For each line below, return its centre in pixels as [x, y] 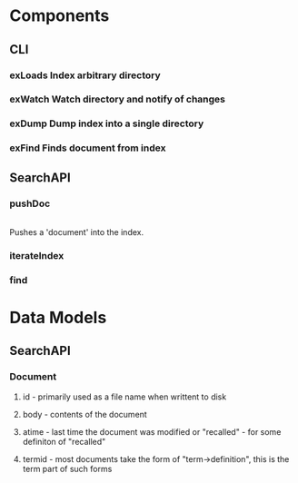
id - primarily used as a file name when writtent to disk [124, 397]
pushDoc [30, 203]
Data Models [58, 317]
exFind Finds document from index [88, 148]
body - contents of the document [84, 414]
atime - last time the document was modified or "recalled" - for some [152, 431]
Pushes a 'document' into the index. [76, 232]
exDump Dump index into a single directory [107, 123]
